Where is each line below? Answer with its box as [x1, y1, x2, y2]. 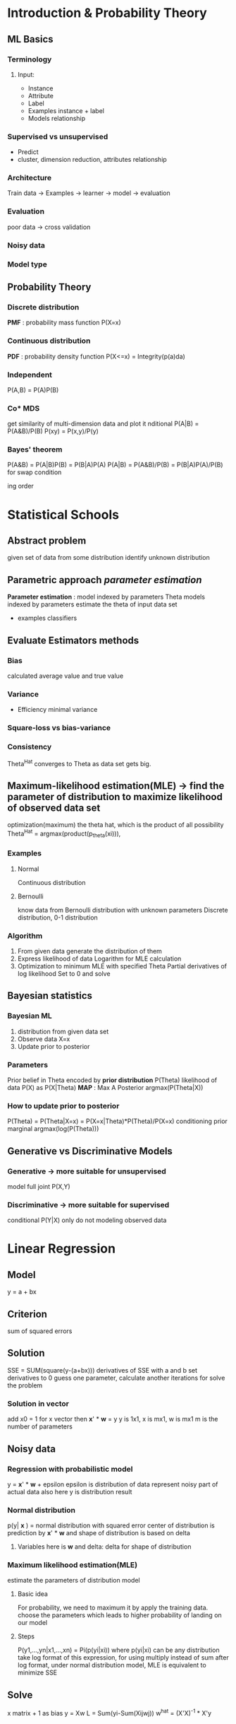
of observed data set [7, 802, 101, 814]
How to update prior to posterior [7, 1101, 120, 1110]
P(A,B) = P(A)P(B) [7, 385, 59, 394]
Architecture [7, 173, 52, 183]
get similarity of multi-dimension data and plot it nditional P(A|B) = [7, 419, 199, 428]
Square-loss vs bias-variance [7, 723, 111, 733]
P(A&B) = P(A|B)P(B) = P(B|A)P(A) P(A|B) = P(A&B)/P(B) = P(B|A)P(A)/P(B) [7, 461, 223, 469]
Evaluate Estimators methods [7, 634, 139, 646]
